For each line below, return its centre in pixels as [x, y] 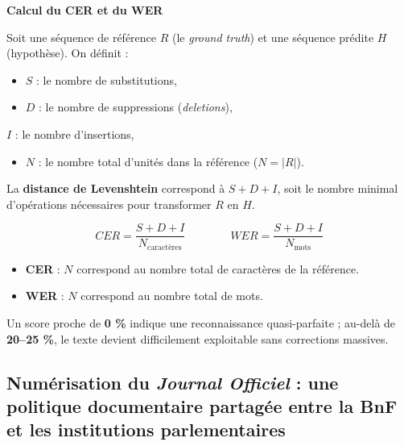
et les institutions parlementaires [146, 429]
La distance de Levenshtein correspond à [116, 188]
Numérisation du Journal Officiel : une [173, 382]
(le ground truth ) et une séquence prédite [273, 37]
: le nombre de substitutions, [107, 79]
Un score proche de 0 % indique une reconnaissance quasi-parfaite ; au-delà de [201, 323]
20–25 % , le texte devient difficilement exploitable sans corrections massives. [198, 338]
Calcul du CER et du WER [85, 10]
